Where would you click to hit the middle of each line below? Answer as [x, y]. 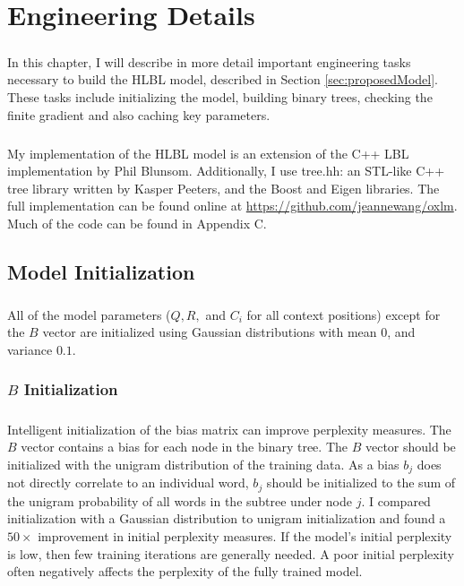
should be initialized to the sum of [361, 483]
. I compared [396, 500]
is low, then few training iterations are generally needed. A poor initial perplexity [231, 553]
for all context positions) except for [344, 314]
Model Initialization [101, 271]
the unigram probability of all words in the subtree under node [180, 500]
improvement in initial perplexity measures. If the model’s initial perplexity [245, 535]
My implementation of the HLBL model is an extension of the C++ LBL [208, 153]
